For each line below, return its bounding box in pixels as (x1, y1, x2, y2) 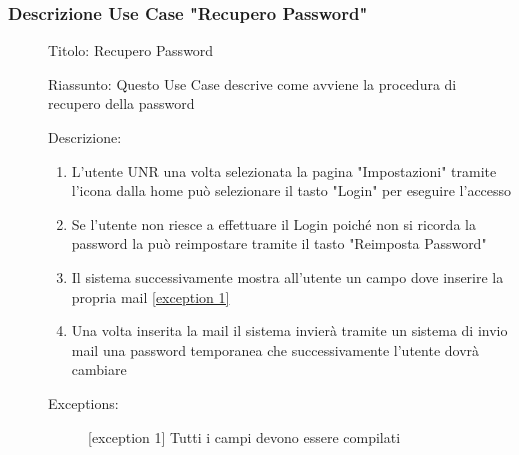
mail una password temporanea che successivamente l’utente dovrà (71, 339, 480, 360)
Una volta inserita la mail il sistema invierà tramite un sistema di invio (71, 320, 508, 341)
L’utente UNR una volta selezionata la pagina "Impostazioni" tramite (71, 160, 497, 181)
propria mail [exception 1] (71, 286, 230, 307)
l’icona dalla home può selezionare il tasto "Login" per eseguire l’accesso (71, 180, 512, 201)
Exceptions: (48, 392, 119, 413)
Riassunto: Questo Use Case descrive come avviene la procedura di (48, 73, 457, 94)
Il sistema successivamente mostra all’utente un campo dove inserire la (71, 266, 504, 287)
